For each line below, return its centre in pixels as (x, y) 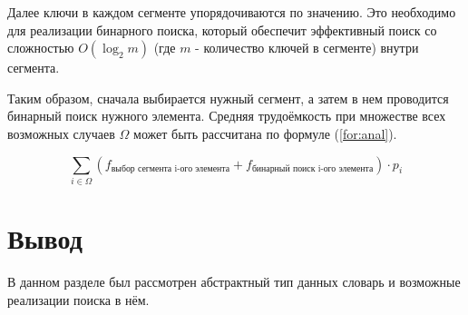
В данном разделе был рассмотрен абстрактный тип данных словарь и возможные (234, 282)
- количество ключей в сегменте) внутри (307, 48)
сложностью (41, 48)
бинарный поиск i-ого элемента (312, 169)
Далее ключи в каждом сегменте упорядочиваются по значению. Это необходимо (232, 12)
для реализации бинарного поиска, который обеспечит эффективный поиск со (222, 30)
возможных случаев (61, 133)
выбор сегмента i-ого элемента (171, 169)
